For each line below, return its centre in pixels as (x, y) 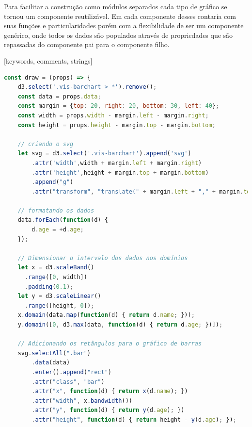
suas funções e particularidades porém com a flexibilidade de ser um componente (124, 25)
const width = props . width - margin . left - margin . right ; (113, 115)
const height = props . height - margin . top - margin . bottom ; (117, 125)
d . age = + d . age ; (58, 230)
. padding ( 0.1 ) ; (49, 287)
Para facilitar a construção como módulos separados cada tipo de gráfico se (116, 6)
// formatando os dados (56, 210)
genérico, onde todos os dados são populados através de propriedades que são (118, 35)
